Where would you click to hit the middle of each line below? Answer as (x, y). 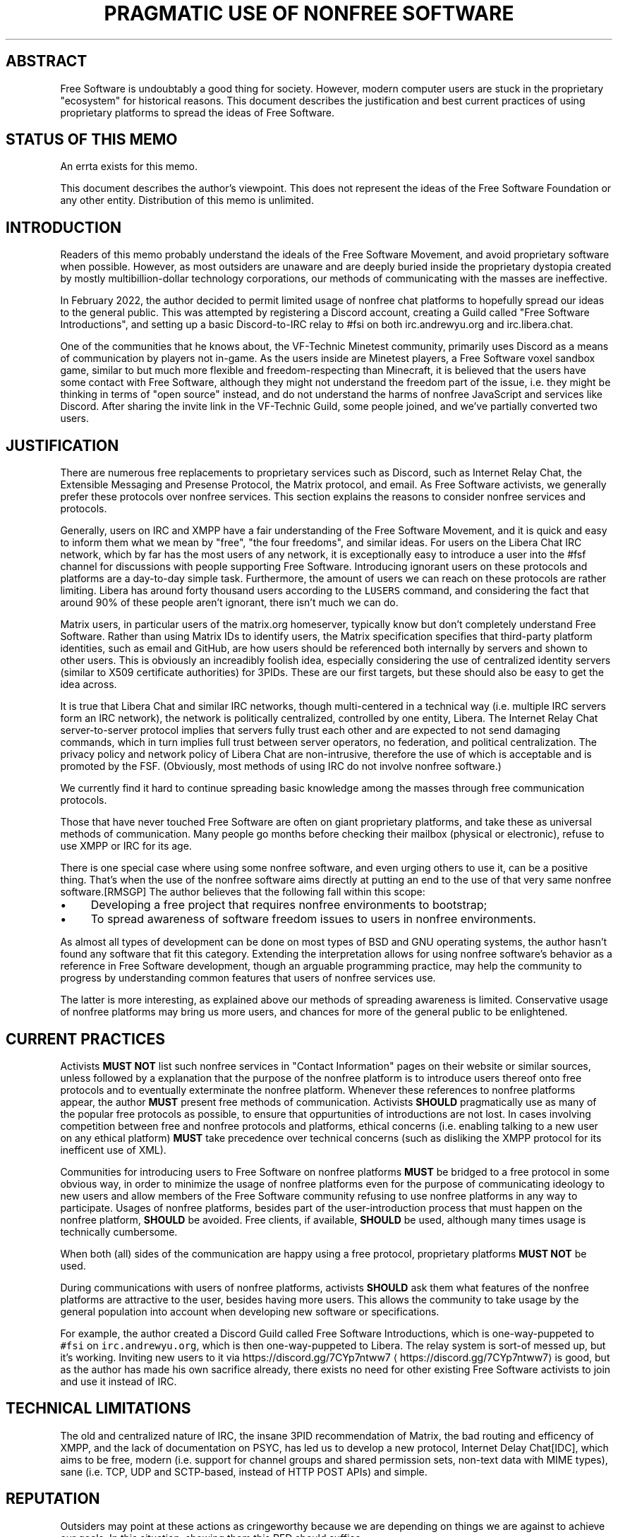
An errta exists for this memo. (129, 167)
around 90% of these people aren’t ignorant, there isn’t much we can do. (229, 603)
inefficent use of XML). (113, 1150)
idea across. (89, 685)
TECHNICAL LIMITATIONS (98, 1409)
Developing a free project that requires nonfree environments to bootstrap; (289, 905)
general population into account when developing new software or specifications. (250, 1311)
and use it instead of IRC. (119, 1381)
